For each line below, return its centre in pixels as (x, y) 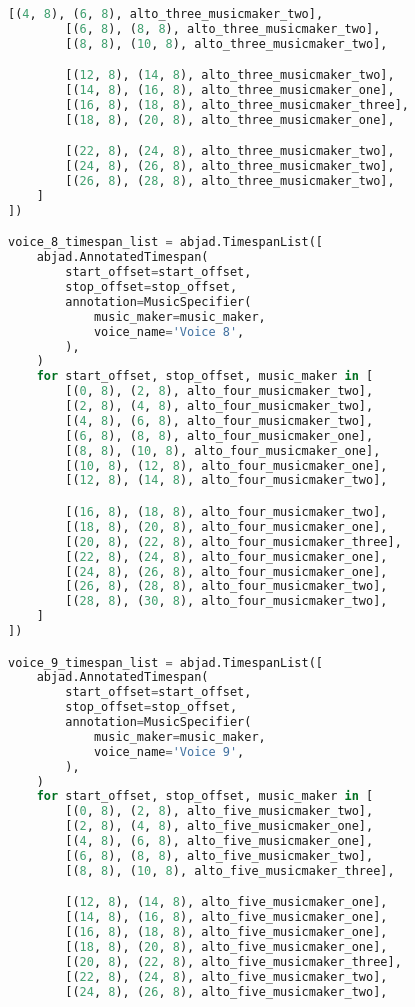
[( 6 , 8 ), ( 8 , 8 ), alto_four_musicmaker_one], (219, 435)
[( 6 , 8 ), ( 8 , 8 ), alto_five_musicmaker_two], (219, 855)
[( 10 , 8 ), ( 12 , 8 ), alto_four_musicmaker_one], (226, 465)
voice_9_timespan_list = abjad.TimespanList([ (166, 662)
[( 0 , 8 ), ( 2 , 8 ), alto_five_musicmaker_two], (219, 811)
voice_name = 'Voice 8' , (169, 331)
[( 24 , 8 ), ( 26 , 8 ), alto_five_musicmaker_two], (226, 991)
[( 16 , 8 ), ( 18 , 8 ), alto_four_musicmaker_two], (226, 512)
